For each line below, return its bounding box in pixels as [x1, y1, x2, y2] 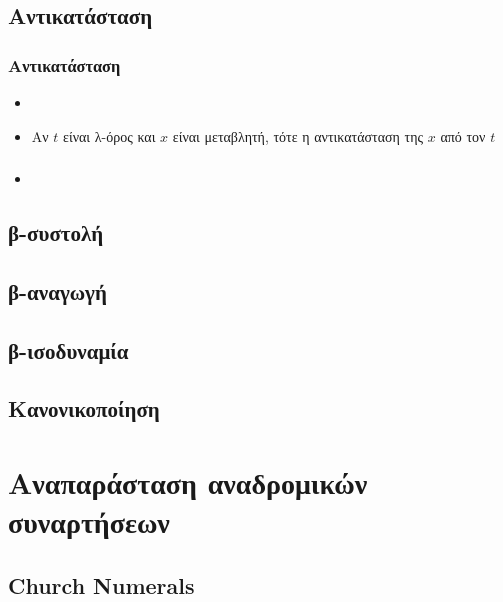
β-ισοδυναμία [8, 334, 129, 365]
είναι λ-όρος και [63, 125, 156, 146]
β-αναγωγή [8, 275, 107, 306]
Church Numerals [8, 569, 195, 600]
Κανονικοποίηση [8, 393, 160, 424]
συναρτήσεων [8, 501, 170, 542]
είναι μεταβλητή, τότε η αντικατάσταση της [172, 125, 424, 146]
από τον [440, 125, 486, 146]
